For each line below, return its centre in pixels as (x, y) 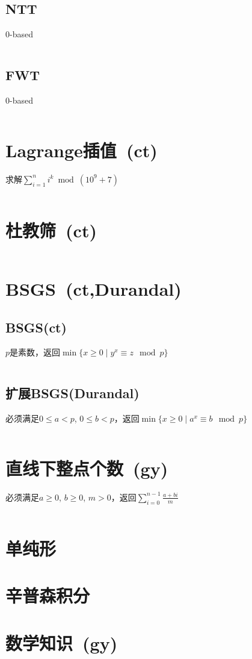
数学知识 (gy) (62, 642)
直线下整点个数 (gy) (87, 468)
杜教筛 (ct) (51, 230)
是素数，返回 (35, 352)
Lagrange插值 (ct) (81, 150)
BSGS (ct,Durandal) (94, 289)
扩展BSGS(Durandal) (72, 393)
